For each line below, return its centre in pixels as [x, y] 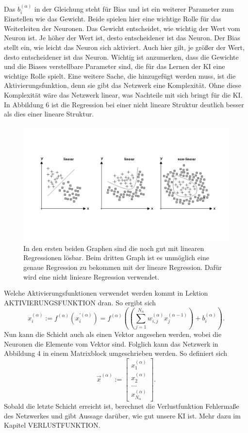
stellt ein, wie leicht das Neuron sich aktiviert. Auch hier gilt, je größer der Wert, [124, 47]
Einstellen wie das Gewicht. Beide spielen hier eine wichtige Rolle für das [113, 19]
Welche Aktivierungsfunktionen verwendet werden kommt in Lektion [106, 293]
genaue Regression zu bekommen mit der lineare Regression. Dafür [123, 267]
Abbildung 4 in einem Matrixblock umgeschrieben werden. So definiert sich [116, 353]
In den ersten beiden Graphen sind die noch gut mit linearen [114, 248]
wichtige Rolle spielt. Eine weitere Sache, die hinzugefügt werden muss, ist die [120, 75]
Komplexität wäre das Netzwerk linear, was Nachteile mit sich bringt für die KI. [123, 94]
